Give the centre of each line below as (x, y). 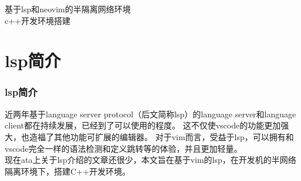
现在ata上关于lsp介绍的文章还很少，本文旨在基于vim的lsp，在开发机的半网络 (150, 160)
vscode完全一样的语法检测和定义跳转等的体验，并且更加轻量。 (124, 148)
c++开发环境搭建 (38, 20)
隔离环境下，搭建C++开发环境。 (67, 171)
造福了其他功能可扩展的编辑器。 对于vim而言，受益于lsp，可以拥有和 (161, 136)
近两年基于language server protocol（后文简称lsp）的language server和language (150, 114)
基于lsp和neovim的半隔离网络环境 (68, 9)
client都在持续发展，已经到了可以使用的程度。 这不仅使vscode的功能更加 (143, 125)
